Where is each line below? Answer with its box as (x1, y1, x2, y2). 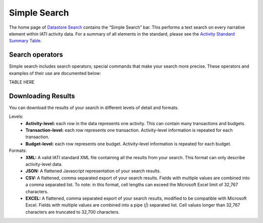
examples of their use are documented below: (9, 70, 101, 76)
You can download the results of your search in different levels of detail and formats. (9, 105, 179, 111)
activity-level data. (25, 161, 63, 167)
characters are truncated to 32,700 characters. (25, 209, 120, 215)
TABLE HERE (9, 79, 35, 85)
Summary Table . (9, 38, 42, 44)
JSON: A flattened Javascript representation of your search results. (25, 168, 161, 174)
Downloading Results (9, 92, 75, 100)
